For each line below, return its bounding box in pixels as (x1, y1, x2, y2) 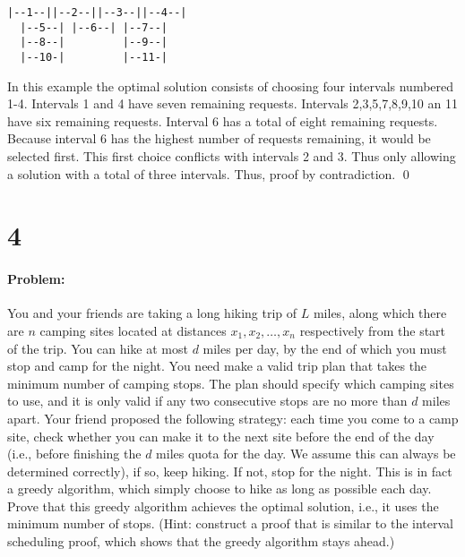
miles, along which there (313, 304, 447, 322)
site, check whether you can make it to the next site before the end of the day (7, 426, 435, 445)
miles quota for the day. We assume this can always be (156, 444, 456, 463)
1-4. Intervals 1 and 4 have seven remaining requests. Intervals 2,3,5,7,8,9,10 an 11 (7, 94, 458, 113)
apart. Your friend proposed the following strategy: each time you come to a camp (7, 408, 459, 427)
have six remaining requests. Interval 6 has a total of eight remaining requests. (7, 111, 438, 130)
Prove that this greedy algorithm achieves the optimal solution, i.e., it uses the (7, 496, 439, 515)
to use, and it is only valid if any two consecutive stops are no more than (7, 391, 408, 410)
